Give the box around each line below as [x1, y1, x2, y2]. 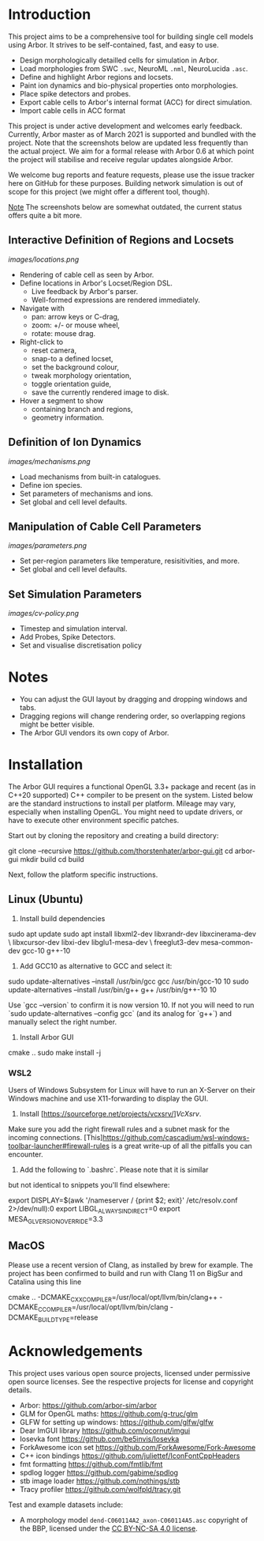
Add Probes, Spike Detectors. [19, 633, 116, 642]
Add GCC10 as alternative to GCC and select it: [19, 961, 173, 970]
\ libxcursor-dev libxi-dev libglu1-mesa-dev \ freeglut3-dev [8, 937, 199, 946]
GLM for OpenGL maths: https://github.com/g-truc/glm [19, 1409, 199, 1418]
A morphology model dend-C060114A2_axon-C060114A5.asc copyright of [19, 1515, 248, 1524]
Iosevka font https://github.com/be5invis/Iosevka [19, 1433, 180, 1444]
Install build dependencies [19, 913, 106, 923]
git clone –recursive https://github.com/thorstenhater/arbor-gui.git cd [8, 846, 234, 855]
